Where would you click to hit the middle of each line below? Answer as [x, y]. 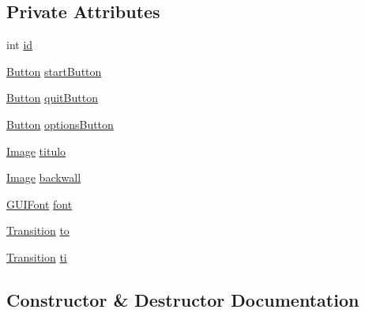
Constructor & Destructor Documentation [183, 299]
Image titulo [36, 151]
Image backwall [44, 177]
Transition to [38, 230]
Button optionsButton [60, 124]
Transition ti [37, 256]
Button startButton [54, 71]
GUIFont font [40, 204]
